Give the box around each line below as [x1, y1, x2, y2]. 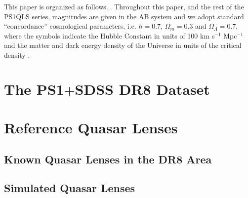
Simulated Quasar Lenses [4, 180, 135, 196]
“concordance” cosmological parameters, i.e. [4, 21, 136, 31]
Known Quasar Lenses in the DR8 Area [4, 151, 212, 166]
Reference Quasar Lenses [4, 118, 178, 138]
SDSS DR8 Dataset [75, 79, 210, 99]
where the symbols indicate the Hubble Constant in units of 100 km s [4, 30, 215, 40]
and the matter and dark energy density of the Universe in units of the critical [4, 40, 242, 50]
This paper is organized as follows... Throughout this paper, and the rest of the [4, 1, 244, 11]
